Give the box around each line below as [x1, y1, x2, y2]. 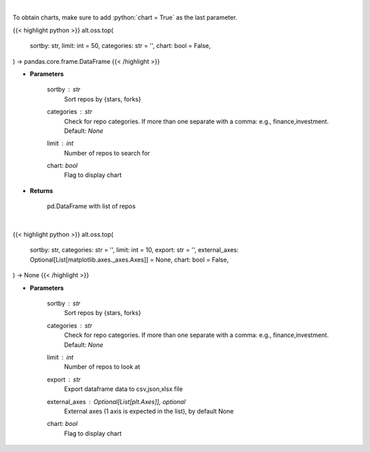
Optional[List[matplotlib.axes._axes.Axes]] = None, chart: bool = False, [29, 255, 229, 264]
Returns [29, 186, 53, 194]
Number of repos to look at [64, 363, 140, 371]
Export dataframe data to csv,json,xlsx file [64, 385, 183, 393]
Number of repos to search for [64, 149, 151, 157]
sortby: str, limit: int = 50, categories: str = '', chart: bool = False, [29, 42, 211, 50]
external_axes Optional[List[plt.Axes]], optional [47, 397, 186, 405]
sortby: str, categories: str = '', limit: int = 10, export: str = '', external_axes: [29, 246, 239, 254]
